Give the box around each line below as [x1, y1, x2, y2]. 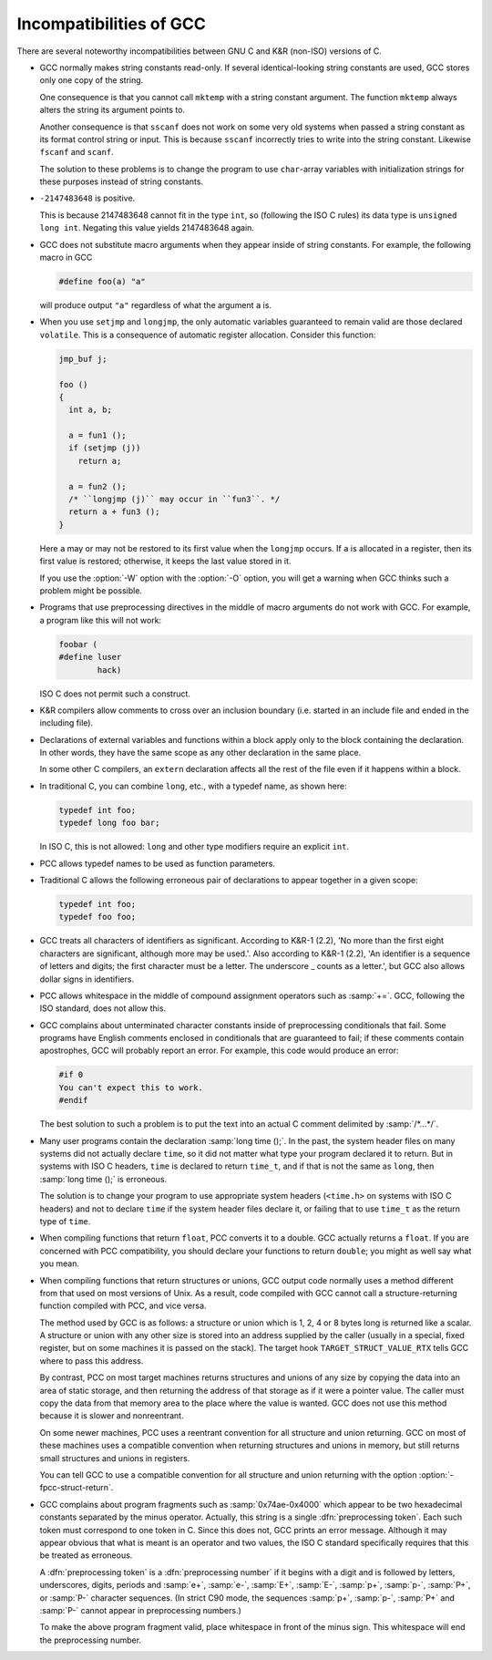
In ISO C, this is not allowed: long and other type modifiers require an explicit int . [39, 841, 350, 852]
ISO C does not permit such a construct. [39, 688, 191, 699]
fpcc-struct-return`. [39, 1482, 114, 1493]
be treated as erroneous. [39, 1550, 133, 1561]
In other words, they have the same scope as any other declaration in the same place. [39, 748, 362, 758]
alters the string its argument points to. [39, 105, 186, 116]
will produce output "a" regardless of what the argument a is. [39, 299, 272, 310]
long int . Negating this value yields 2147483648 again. [39, 222, 255, 233]
